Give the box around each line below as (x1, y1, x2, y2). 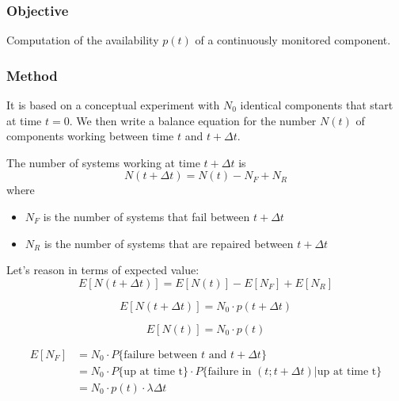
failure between (123, 349, 198, 361)
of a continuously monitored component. (195, 32, 391, 48)
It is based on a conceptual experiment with (6, 97, 220, 113)
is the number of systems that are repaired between (44, 235, 294, 251)
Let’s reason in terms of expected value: (6, 262, 199, 278)
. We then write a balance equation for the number (69, 112, 317, 128)
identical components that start (240, 97, 393, 113)
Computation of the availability (6, 32, 159, 48)
